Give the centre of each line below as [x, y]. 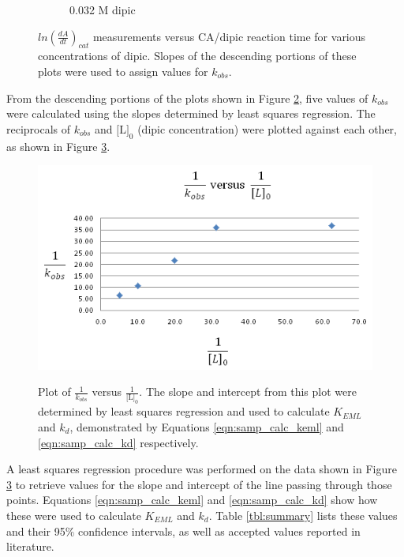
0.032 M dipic [103, 9]
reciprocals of [39, 128]
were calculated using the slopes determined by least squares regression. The [191, 113]
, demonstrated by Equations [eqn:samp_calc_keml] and [207, 427]
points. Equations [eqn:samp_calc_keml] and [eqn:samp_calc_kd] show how [192, 500]
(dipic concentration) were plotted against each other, [267, 128]
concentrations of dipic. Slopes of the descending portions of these [197, 56]
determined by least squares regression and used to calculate [184, 411]
